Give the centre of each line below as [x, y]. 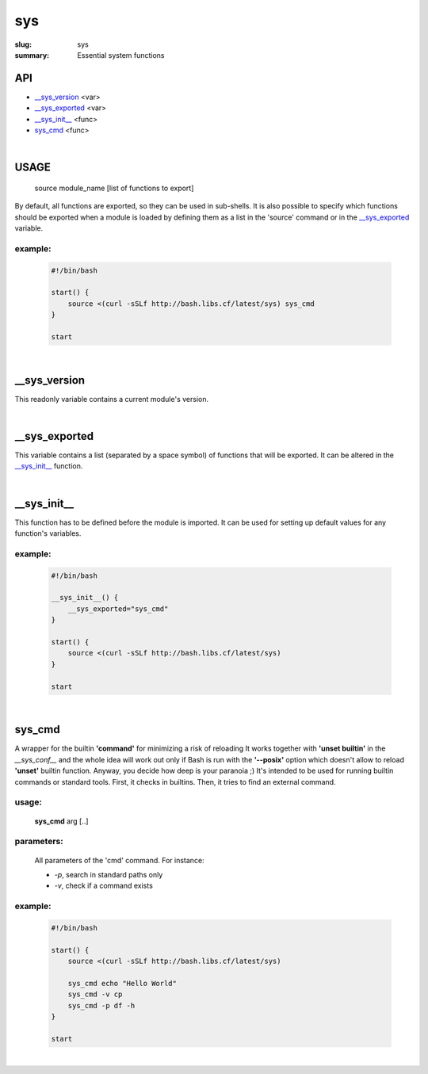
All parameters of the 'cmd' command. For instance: [120, 860]
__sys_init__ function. [49, 466]
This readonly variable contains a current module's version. [112, 399]
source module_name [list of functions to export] [114, 188]
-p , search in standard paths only [109, 874]
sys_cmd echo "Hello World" [122, 983]
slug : [23, 44]
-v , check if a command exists [104, 886]
